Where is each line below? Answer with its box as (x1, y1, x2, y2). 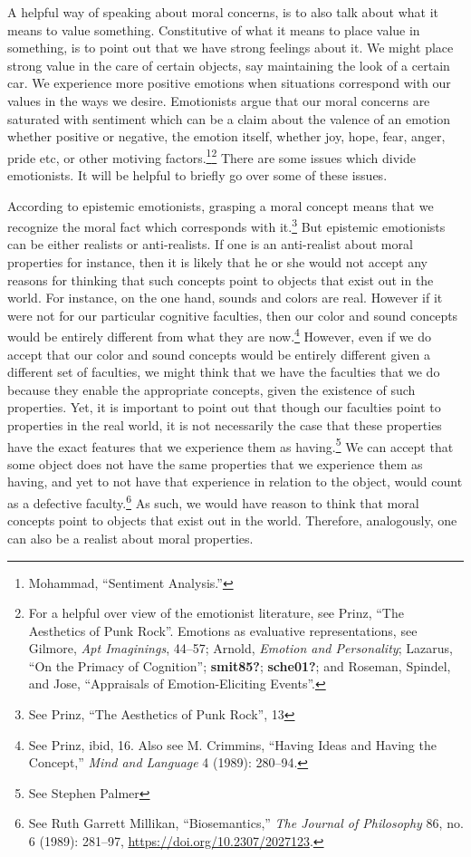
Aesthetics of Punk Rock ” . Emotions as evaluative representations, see (28, 621, 418, 640)
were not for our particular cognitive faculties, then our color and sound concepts (7, 305, 458, 324)
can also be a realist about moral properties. (7, 528, 254, 547)
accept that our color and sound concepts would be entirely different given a (7, 344, 430, 363)
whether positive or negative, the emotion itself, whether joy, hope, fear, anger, (7, 127, 446, 146)
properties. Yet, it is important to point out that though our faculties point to (7, 398, 441, 417)
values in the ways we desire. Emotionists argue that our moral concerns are (7, 91, 430, 110)
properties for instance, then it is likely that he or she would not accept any (7, 253, 428, 272)
